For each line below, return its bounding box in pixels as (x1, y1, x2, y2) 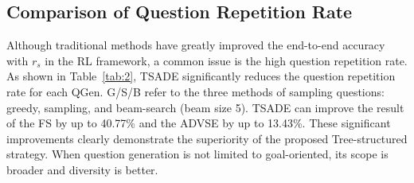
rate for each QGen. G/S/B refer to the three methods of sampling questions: (6, 83, 385, 99)
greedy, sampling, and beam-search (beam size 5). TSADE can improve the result (6, 99, 404, 115)
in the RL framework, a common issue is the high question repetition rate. (45, 52, 408, 68)
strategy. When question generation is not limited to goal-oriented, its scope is (6, 146, 389, 162)
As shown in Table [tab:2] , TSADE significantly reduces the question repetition (6, 68, 396, 84)
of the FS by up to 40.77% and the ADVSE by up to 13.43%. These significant (6, 115, 391, 131)
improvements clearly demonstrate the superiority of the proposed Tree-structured (6, 130, 408, 146)
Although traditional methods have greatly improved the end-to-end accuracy (6, 37, 385, 53)
